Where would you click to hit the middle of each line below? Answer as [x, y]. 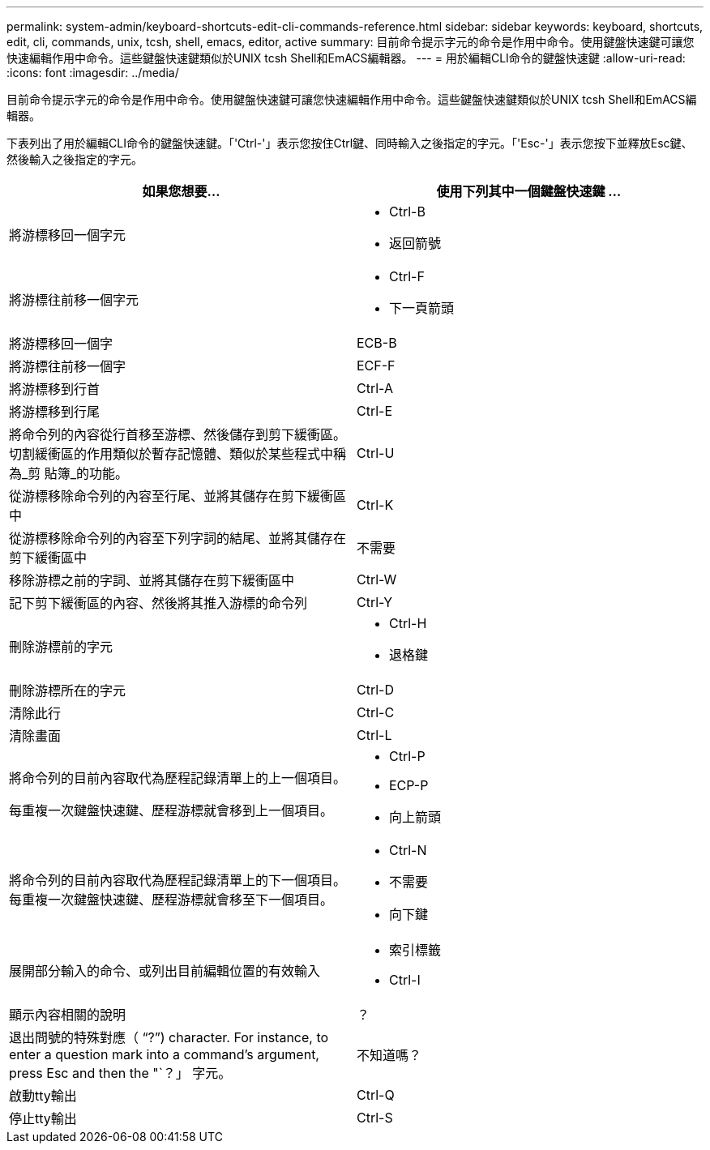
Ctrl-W [377, 579]
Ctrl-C [376, 712]
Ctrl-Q [376, 1095]
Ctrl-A [375, 388]
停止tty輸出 [43, 1118]
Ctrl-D [375, 690]
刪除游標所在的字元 [68, 690]
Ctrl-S [375, 1118]
